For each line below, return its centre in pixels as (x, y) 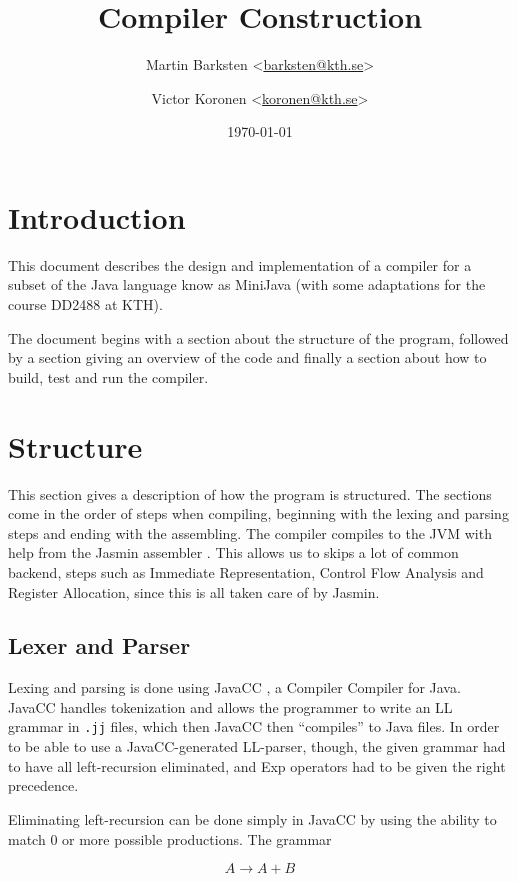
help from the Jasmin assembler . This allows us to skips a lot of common (233, 552)
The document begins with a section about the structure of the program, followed (258, 337)
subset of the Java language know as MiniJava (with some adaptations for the (247, 284)
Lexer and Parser (99, 645)
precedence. (43, 785)
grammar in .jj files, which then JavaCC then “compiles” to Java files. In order (254, 726)
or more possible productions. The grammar (197, 838)
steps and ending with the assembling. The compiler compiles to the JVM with (250, 532)
